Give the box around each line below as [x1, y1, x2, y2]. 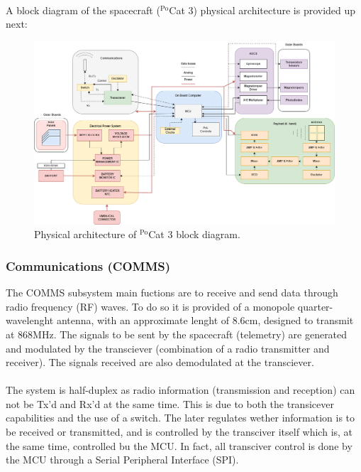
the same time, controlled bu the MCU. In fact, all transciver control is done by [6, 438, 352, 453]
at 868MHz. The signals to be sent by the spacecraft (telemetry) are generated [6, 326, 348, 341]
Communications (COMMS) [6, 257, 171, 274]
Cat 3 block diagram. [148, 227, 240, 242]
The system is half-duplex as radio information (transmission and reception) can [6, 382, 355, 397]
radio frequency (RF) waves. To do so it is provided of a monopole [6, 299, 295, 313]
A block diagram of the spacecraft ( [6, 2, 160, 17]
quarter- [297, 299, 333, 313]
